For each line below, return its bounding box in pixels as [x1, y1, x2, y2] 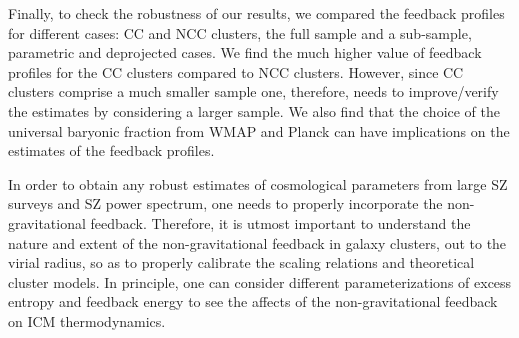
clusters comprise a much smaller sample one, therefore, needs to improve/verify [8, 81, 499, 102]
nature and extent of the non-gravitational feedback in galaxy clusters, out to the [8, 232, 507, 253]
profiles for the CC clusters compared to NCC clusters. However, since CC [8, 61, 464, 82]
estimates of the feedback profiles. [8, 140, 215, 161]
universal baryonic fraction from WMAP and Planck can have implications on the [8, 120, 510, 141]
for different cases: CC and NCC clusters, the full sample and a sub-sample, [8, 22, 472, 43]
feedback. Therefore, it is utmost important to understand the [90, 212, 471, 233]
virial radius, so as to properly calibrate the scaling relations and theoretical [8, 252, 475, 273]
